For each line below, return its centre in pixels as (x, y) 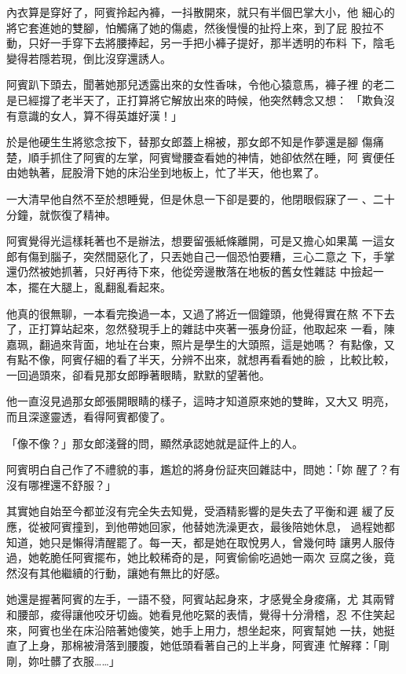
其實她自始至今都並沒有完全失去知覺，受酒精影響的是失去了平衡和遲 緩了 (195, 511)
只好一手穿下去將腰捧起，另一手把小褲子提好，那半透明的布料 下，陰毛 (211, 43)
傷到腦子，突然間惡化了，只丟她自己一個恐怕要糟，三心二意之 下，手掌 (211, 256)
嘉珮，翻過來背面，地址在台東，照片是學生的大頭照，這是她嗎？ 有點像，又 (201, 344)
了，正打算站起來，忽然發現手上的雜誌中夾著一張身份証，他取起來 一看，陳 (201, 329)
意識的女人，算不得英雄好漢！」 (99, 115)
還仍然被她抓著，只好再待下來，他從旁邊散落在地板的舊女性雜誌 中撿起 (190, 271)
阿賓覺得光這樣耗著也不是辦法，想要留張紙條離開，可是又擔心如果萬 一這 (195, 241)
